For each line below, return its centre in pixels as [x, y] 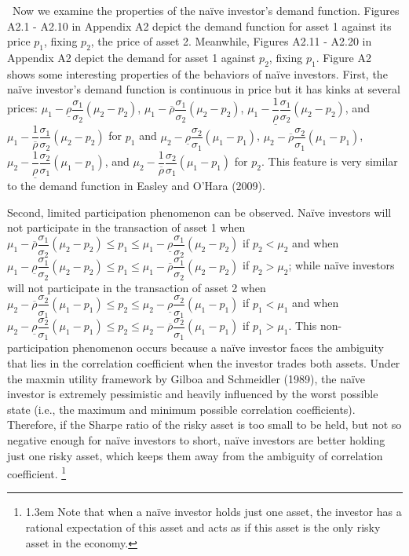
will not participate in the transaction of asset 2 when [137, 287]
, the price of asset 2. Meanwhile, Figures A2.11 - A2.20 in [231, 41]
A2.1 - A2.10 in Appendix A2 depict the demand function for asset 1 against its [199, 26]
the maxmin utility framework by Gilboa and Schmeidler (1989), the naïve [186, 378]
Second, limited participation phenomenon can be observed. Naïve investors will [199, 212]
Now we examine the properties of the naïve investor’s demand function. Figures [206, 10]
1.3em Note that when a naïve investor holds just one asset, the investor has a [214, 512]
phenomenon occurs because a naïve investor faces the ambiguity [228, 347]
